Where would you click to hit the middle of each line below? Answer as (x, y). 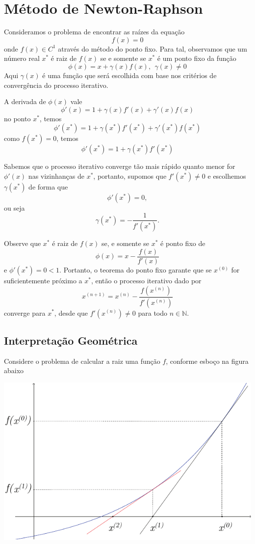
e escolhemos (227, 176)
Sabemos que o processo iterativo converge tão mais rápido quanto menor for (120, 166)
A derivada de (25, 101)
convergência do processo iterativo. (56, 85)
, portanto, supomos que (130, 176)
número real (22, 58)
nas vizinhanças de (56, 176)
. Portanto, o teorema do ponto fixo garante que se (136, 270)
